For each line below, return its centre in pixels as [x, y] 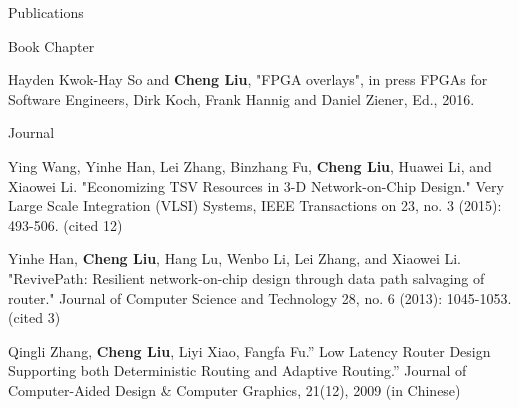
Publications [46, 12]
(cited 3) [34, 317]
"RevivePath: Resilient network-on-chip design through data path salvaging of [246, 277]
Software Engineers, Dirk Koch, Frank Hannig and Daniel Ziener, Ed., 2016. [241, 98]
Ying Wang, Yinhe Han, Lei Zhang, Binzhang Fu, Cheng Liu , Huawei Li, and [250, 165]
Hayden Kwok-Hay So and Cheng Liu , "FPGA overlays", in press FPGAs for [248, 79]
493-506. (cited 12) [65, 224]
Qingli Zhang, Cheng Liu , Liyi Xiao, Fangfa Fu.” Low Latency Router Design [249, 350]
